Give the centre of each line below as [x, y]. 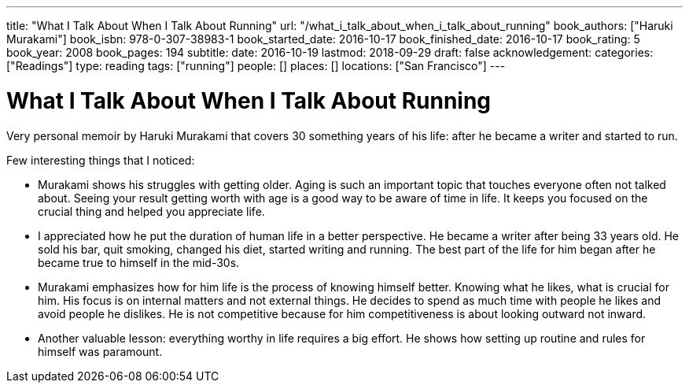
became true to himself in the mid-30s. [139, 262]
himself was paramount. [100, 351]
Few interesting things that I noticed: [101, 160]
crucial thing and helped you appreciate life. [151, 211]
